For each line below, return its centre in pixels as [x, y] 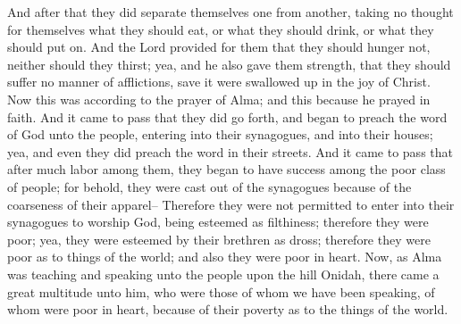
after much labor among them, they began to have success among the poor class [226, 169]
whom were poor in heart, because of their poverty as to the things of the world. [228, 309]
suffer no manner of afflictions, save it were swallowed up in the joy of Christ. [219, 82]
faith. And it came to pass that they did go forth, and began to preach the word [227, 116]
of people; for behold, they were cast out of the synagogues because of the [210, 186]
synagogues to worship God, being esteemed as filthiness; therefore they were [218, 222]
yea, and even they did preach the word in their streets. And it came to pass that [230, 151]
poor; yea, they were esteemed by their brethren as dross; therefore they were [219, 239]
